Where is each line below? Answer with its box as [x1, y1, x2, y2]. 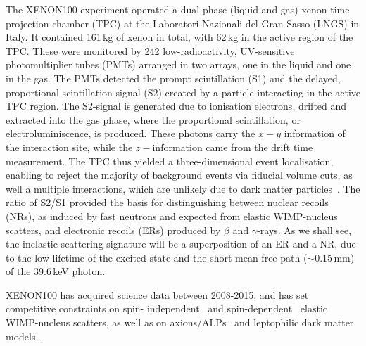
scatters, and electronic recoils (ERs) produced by [6, 222, 221, 237]
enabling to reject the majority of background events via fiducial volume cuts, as [6, 167, 353, 182]
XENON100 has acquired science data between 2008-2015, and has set [6, 287, 309, 302]
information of [284, 126, 346, 141]
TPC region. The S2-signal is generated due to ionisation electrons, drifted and [6, 98, 347, 113]
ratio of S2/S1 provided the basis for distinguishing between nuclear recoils [6, 195, 329, 210]
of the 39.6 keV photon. [6, 264, 106, 278]
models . [6, 328, 44, 343]
